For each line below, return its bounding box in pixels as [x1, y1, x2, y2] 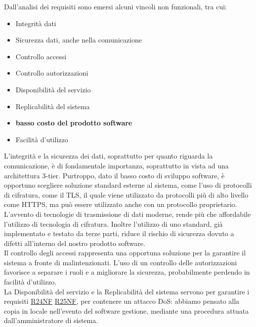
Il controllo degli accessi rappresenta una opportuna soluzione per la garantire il [4, 247, 246, 258]
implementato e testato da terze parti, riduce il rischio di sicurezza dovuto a [4, 228, 234, 239]
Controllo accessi [15, 51, 67, 61]
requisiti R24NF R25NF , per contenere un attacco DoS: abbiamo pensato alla [4, 296, 240, 306]
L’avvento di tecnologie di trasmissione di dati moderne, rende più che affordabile [4, 208, 251, 219]
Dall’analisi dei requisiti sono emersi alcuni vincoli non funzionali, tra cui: [4, 1, 227, 11]
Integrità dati [15, 18, 56, 28]
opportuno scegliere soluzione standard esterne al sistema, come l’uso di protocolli [4, 180, 252, 190]
